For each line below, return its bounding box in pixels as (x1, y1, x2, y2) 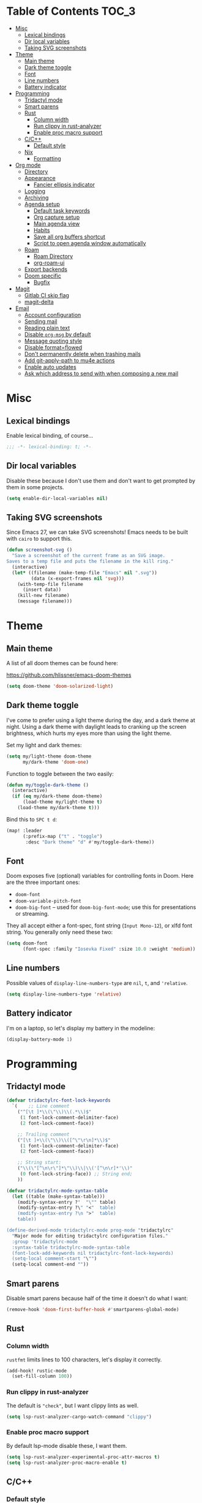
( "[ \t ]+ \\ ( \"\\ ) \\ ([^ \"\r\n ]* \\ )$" (17, 1137, 111, 1143)
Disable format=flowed (24, 343, 83, 351)
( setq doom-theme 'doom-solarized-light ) (6, 683, 114, 690)
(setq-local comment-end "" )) (12, 1261, 89, 1268)
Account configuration (24, 311, 81, 318)
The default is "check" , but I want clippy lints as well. (6, 1402, 139, 1409)
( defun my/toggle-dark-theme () (6, 782, 89, 788)
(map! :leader (6, 828, 43, 834)
